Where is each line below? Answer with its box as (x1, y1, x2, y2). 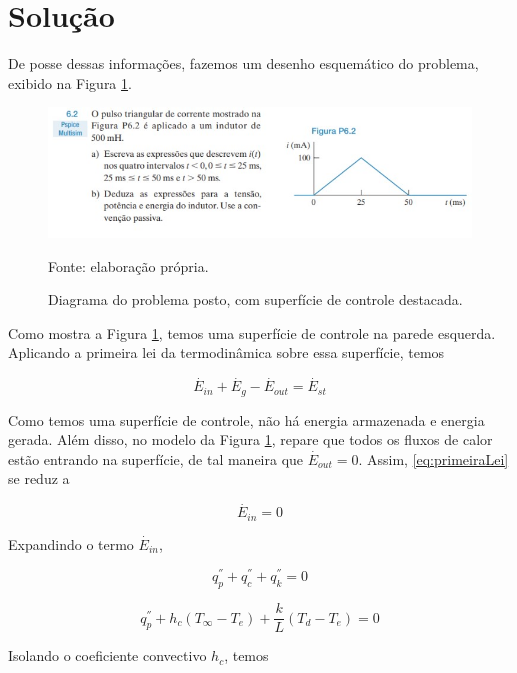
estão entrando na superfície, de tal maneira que (8, 448, 304, 469)
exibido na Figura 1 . (8, 72, 132, 93)
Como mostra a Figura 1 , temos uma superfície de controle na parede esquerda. (8, 322, 496, 343)
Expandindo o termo (8, 533, 134, 554)
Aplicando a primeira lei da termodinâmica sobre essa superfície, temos (8, 342, 445, 363)
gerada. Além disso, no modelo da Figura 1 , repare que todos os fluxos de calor (8, 429, 493, 450)
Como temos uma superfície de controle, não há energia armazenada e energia (8, 409, 485, 430)
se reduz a (8, 468, 70, 489)
